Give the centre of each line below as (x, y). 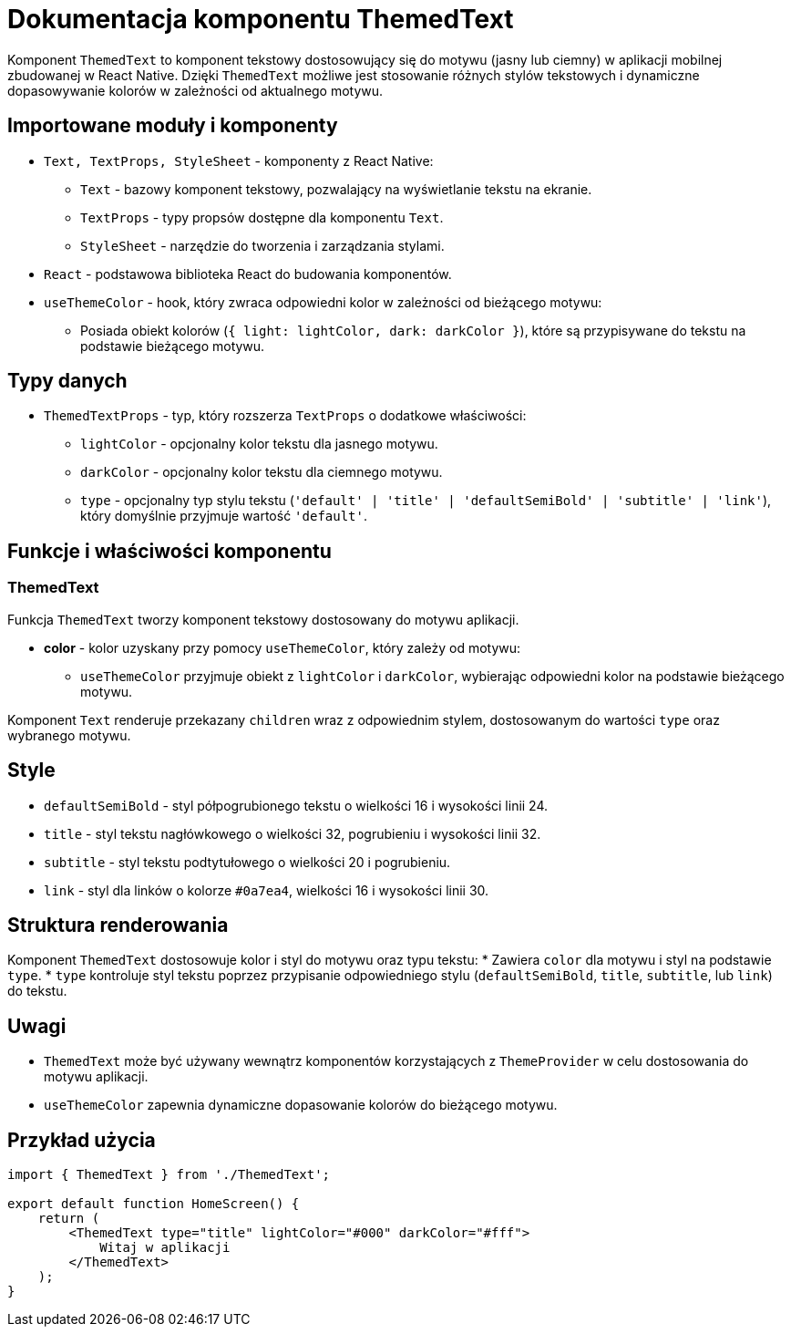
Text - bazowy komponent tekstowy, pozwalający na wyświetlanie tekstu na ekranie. (336, 189)
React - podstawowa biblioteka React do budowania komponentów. (248, 274)
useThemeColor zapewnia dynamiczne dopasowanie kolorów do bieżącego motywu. (301, 1105)
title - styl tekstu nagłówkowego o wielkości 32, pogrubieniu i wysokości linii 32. (293, 833)
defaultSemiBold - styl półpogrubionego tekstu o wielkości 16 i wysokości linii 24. (296, 805)
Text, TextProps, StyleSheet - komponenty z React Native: (239, 160)
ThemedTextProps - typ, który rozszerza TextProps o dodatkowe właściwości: (285, 416)
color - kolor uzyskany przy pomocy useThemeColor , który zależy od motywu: (282, 647)
